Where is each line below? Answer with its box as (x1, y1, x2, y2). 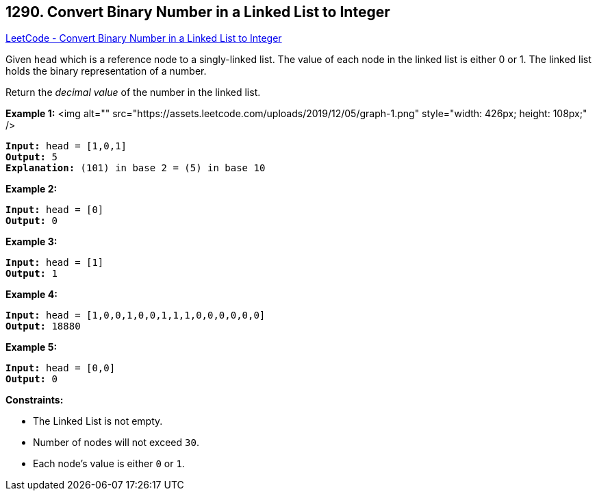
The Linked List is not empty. (33, 415, 163, 427)
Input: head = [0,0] (5, 362, 116, 374)
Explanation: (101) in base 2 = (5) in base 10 (5, 162, 266, 174)
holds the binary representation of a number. (5, 65, 207, 77)
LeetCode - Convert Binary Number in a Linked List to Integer (5, 32, 282, 45)
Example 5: (5, 341, 58, 354)
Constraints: (5, 394, 64, 406)
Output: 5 (5, 151, 58, 163)
